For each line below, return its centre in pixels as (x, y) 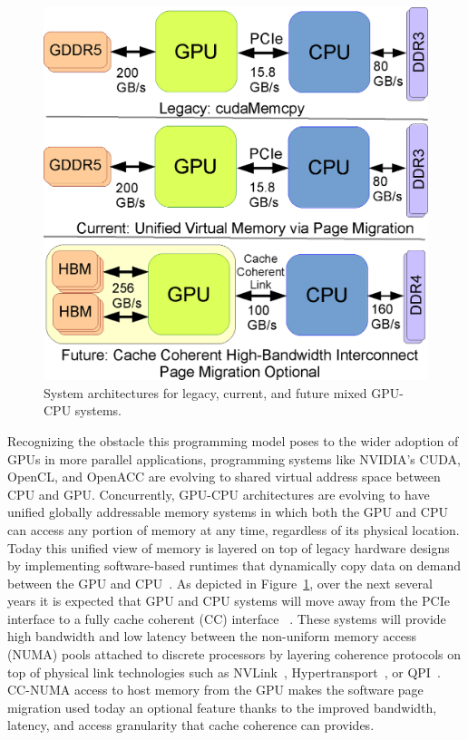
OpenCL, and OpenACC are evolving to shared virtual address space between (224, 477)
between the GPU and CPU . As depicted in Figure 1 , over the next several (220, 583)
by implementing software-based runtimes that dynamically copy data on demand (234, 565)
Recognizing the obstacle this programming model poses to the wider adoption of (233, 440)
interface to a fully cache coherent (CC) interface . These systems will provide (227, 618)
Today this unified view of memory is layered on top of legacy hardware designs (229, 547)
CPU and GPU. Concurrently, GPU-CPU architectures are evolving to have (219, 494)
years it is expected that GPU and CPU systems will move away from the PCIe (229, 601)
